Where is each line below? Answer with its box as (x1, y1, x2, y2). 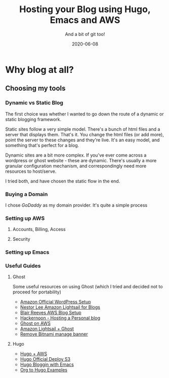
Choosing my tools (5, 84, 66, 93)
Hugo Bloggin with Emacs (20, 361, 74, 368)
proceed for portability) (12, 289, 62, 295)
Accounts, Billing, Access (12, 226, 66, 233)
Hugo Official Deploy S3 (20, 356, 71, 362)
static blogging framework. (5, 116, 62, 122)
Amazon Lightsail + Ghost (20, 326, 74, 332)
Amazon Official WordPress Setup (20, 299, 91, 305)
